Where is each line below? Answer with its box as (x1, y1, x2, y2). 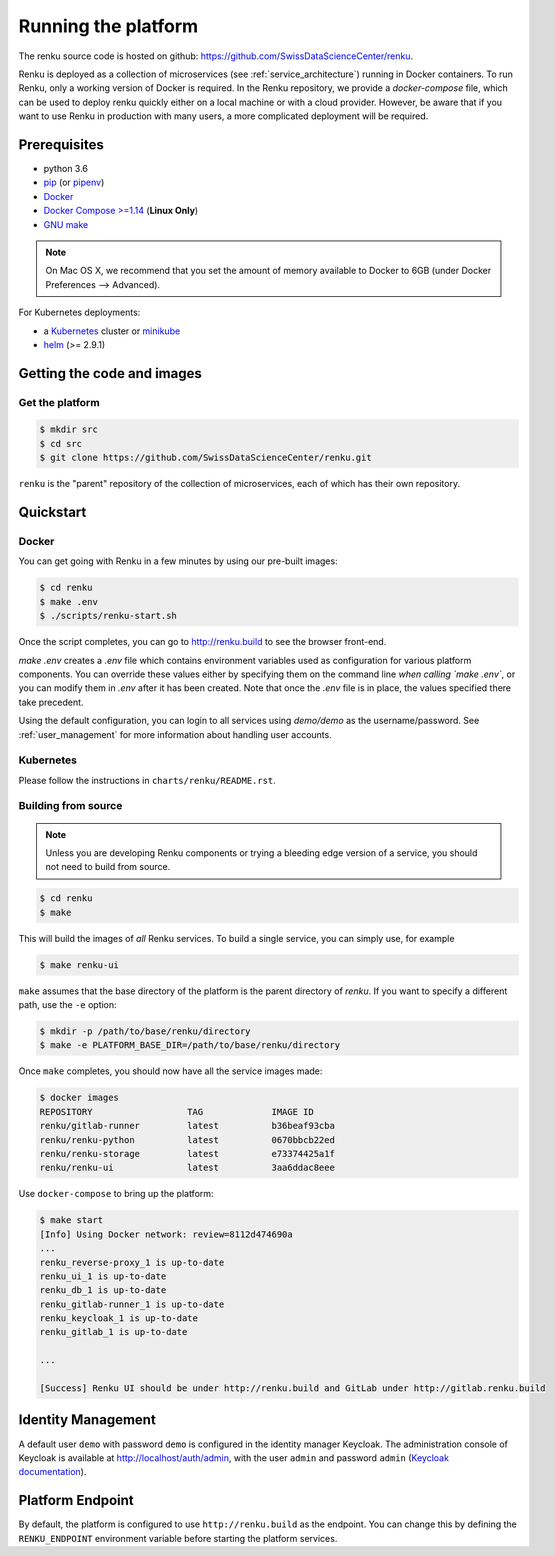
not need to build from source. (45, 861, 171, 873)
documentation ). (18, 1466, 87, 1478)
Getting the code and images (18, 365, 202, 382)
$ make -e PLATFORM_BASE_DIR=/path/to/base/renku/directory (39, 1040, 341, 1051)
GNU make (43, 218, 89, 230)
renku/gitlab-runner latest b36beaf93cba (39, 1120, 335, 1132)
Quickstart (18, 504, 87, 521)
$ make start (39, 1215, 104, 1226)
